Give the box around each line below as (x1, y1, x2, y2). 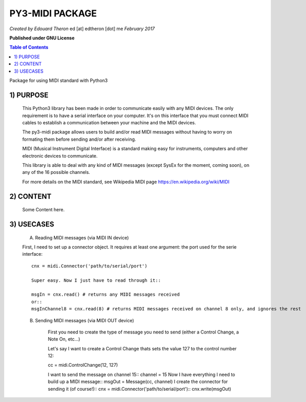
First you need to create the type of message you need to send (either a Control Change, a (48, 329, 239, 335)
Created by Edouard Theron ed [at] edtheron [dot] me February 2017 (9, 26, 155, 32)
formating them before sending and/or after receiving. (22, 136, 137, 142)
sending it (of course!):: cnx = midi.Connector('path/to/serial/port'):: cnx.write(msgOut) (48, 386, 231, 392)
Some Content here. (22, 207, 65, 213)
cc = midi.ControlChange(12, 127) (48, 362, 118, 368)
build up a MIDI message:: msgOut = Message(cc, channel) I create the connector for (48, 378, 228, 385)
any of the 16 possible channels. (22, 169, 91, 175)
